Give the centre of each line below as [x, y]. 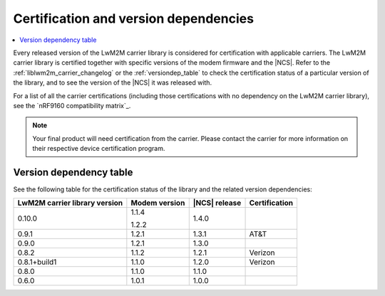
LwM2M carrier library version [70, 203]
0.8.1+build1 [37, 262]
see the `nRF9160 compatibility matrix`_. [72, 105]
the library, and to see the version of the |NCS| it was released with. [113, 83]
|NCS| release [217, 203]
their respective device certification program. [99, 149]
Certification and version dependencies [134, 18]
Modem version [158, 203]
